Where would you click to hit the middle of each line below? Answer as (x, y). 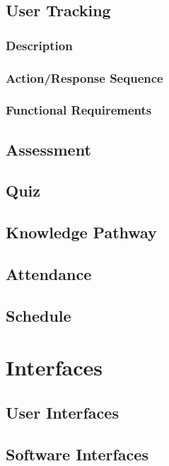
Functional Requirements (79, 110)
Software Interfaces (77, 454)
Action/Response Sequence (84, 77)
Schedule (39, 315)
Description (39, 45)
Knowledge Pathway (81, 232)
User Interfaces (62, 412)
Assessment (48, 149)
